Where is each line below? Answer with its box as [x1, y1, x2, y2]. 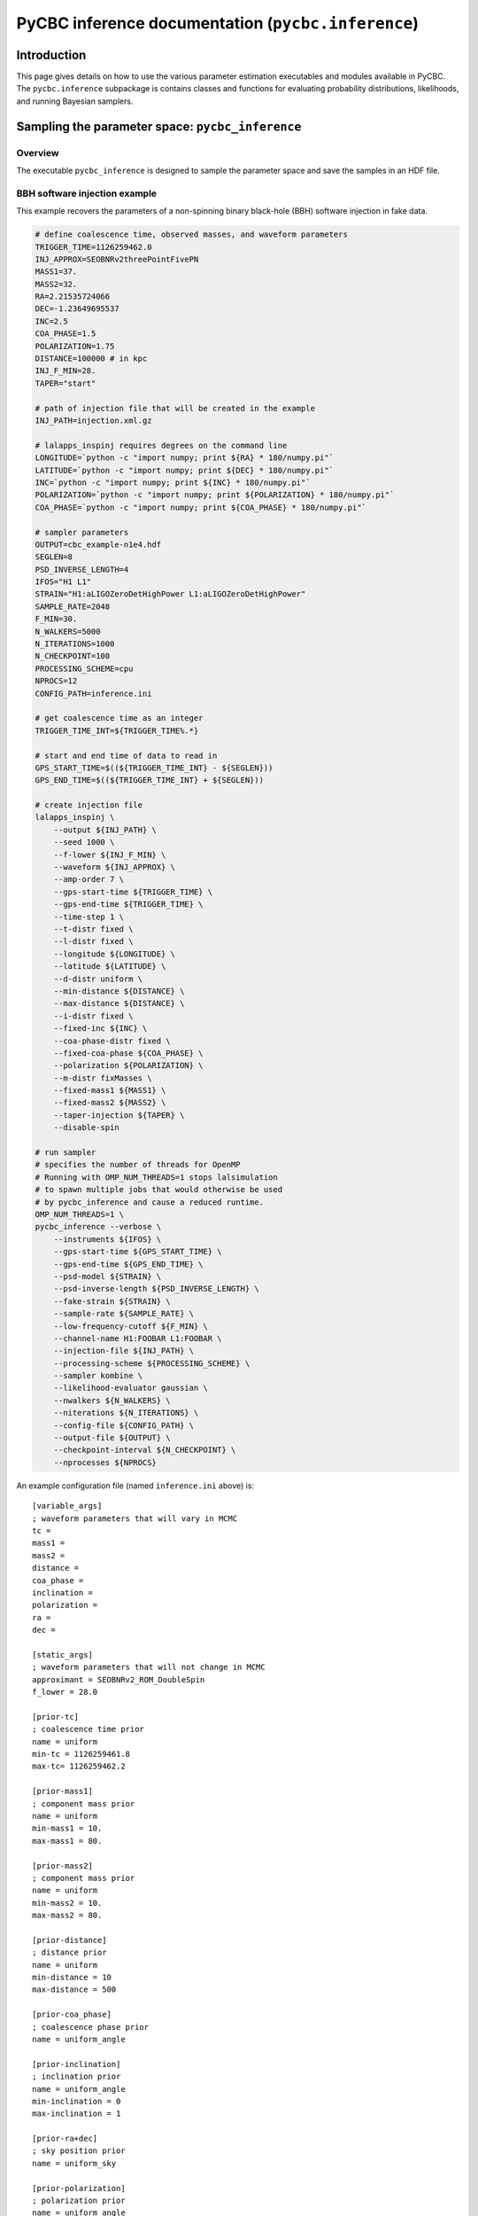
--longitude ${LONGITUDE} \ [53, 948, 176, 959]
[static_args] [32, 1650, 93, 1659]
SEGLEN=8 [35, 552, 73, 562]
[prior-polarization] [32, 2183, 126, 2193]
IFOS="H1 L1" [35, 577, 92, 587]
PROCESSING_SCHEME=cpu [35, 663, 134, 674]
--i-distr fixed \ [53, 1010, 134, 1021]
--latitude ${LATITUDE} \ [53, 962, 166, 971]
